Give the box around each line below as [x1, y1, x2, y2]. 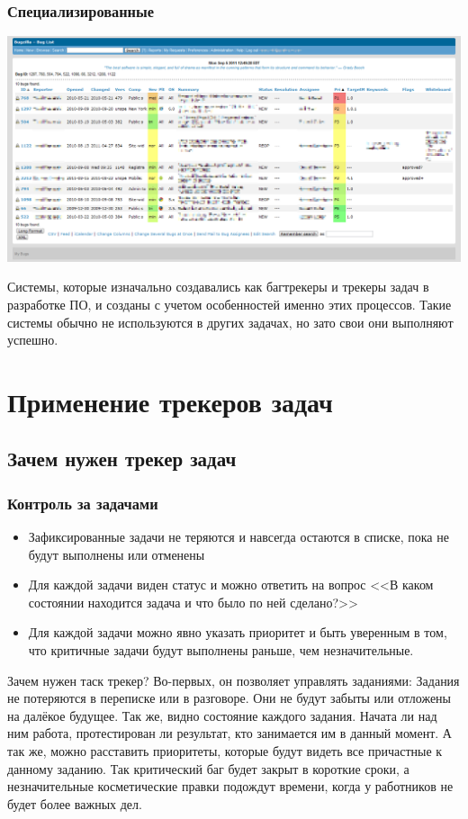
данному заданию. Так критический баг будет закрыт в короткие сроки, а [7, 759, 409, 778]
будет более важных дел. [7, 794, 142, 813]
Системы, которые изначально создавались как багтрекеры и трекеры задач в [7, 277, 429, 296]
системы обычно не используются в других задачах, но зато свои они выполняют [7, 312, 454, 331]
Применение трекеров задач [7, 382, 333, 419]
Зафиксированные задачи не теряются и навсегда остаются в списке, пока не [28, 527, 449, 546]
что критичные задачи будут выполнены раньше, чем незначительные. [28, 641, 414, 660]
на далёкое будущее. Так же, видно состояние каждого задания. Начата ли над [7, 706, 437, 724]
